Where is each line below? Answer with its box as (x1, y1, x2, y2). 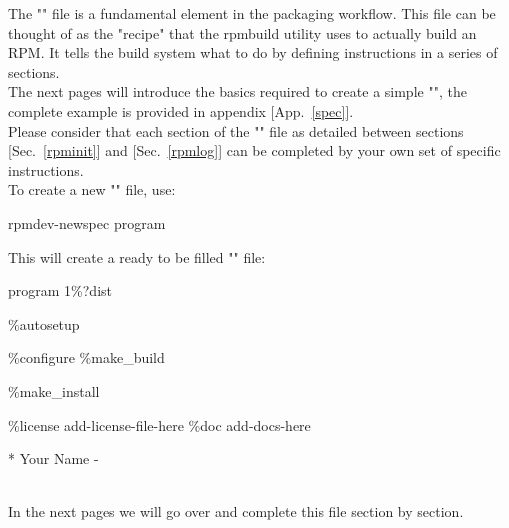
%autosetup (8, 313, 80, 334)
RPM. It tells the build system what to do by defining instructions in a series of (8, 42, 498, 63)
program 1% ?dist (8, 280, 112, 301)
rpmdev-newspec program (8, 212, 166, 233)
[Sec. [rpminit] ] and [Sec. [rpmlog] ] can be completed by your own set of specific (8, 140, 501, 161)
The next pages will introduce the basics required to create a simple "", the (8, 81, 467, 102)
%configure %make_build (8, 347, 165, 368)
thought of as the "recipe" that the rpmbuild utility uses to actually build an (8, 22, 477, 43)
